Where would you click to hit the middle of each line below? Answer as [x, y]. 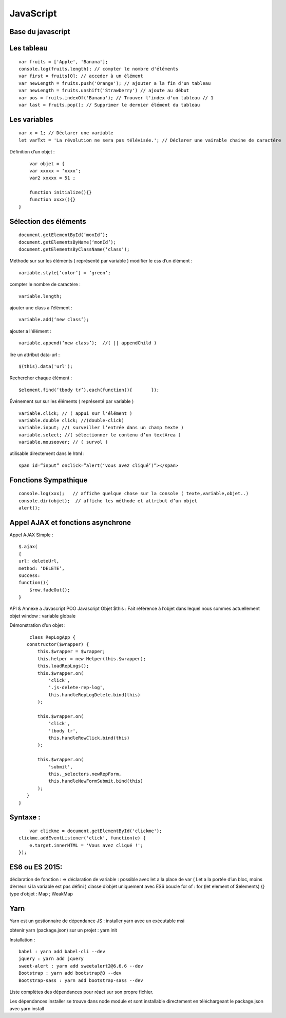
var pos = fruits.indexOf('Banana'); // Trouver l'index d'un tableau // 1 [116, 98]
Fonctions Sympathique [49, 480]
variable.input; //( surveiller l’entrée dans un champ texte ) [101, 428]
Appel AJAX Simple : [31, 535]
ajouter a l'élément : [30, 331]
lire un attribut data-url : [35, 355]
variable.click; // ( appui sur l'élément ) [76, 413]
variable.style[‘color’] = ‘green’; [65, 273]
